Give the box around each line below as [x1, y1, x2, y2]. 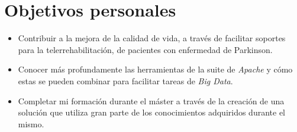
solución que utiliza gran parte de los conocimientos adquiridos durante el [18, 106, 286, 118]
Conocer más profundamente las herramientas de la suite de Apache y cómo [18, 63, 293, 75]
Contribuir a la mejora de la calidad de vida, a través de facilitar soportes [18, 32, 286, 44]
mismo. [18, 117, 44, 130]
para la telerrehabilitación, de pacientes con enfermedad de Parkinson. [18, 43, 273, 55]
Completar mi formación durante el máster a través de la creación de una [18, 94, 285, 107]
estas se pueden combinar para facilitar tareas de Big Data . [18, 74, 233, 87]
